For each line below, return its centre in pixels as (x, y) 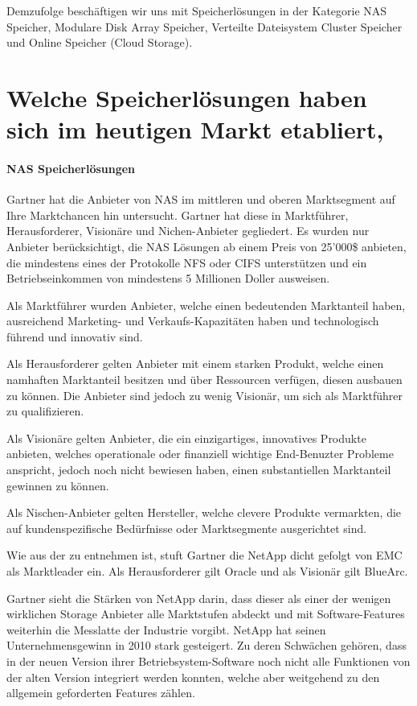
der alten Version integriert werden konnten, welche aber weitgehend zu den (193, 677)
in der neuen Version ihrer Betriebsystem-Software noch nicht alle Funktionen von (208, 661)
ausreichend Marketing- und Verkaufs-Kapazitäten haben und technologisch (193, 321)
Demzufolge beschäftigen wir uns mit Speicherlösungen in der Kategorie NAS (197, 10)
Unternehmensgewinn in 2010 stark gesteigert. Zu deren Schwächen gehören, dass (206, 645)
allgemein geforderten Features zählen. (101, 693)
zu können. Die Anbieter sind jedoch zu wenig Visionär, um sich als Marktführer (205, 395)
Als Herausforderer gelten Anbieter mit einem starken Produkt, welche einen (195, 363)
